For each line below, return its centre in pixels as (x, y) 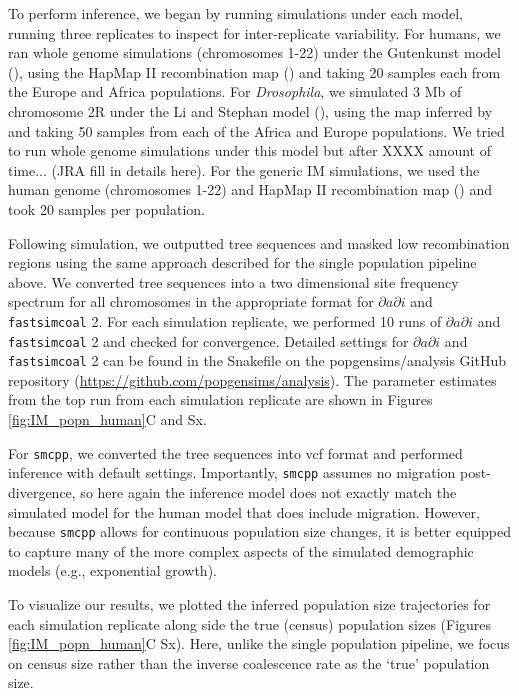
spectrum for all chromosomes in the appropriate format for (191, 301)
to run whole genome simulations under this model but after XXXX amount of (249, 150)
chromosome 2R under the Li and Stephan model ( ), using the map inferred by (250, 110)
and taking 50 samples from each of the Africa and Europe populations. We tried (256, 130)
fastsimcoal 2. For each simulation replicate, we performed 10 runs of (225, 320)
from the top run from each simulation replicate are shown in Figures (220, 399)
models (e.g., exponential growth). (112, 570)
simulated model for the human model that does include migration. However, (244, 511)
